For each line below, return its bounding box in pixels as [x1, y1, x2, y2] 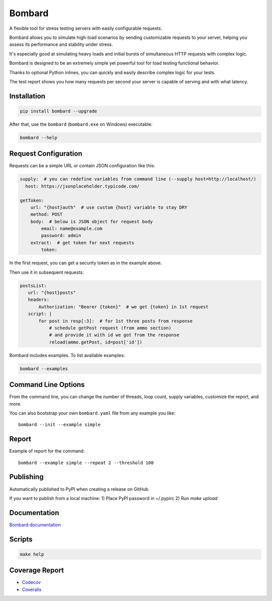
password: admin [41, 233, 82, 238]
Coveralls [22, 586, 42, 592]
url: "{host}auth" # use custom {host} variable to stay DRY [30, 205, 187, 210]
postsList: [20, 283, 47, 288]
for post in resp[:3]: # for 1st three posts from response [38, 318, 193, 324]
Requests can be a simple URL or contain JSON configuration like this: [9, 163, 156, 169]
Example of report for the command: [9, 448, 85, 454]
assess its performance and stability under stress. [9, 41, 113, 47]
